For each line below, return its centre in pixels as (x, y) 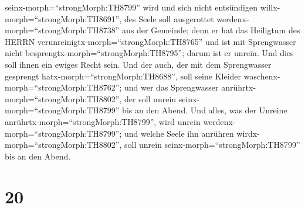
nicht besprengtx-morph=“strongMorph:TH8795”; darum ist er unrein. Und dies (149, 53)
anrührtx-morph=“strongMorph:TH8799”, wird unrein (103, 121)
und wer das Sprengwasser (172, 87)
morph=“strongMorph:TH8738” (62, 30)
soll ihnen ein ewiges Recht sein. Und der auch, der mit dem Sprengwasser (138, 64)
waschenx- (262, 76)
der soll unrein (150, 98)
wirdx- (248, 133)
